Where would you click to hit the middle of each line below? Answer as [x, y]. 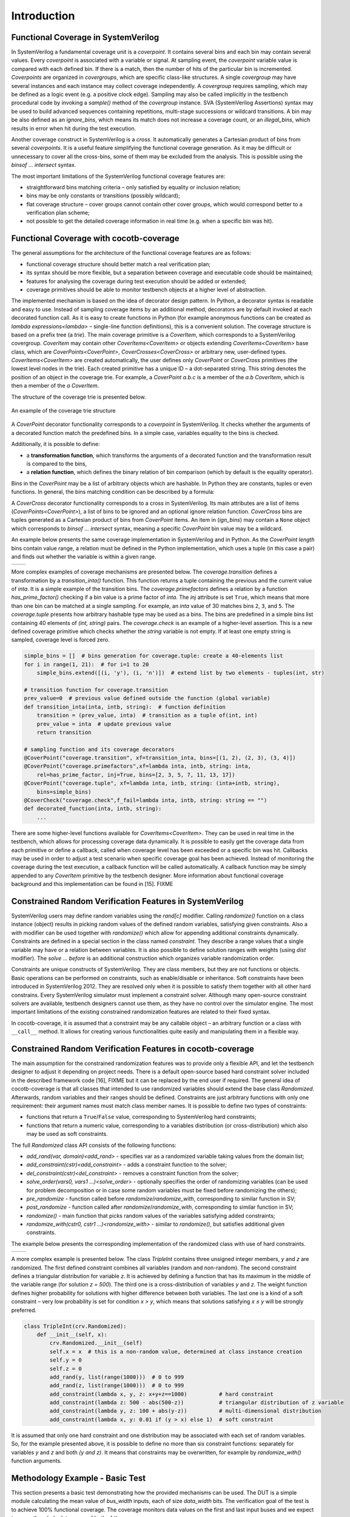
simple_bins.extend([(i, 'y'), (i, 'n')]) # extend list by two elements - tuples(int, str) [180, 673]
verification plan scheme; [58, 213]
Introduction [43, 16]
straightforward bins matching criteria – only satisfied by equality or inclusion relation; [133, 187]
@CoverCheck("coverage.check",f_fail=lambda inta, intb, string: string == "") [146, 800]
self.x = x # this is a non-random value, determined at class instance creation [176, 1351]
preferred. [24, 1310]
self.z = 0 [66, 1369]
